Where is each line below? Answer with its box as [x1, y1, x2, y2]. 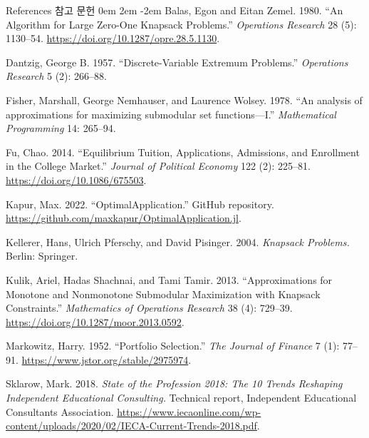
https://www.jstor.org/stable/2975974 [21, 352, 189, 367]
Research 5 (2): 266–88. [6, 68, 107, 83]
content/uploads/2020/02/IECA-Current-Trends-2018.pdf [6, 418, 257, 433]
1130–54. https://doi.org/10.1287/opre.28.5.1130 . [6, 31, 220, 46]
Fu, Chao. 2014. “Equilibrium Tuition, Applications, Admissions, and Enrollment [6, 144, 360, 159]
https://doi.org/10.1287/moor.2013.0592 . [6, 314, 184, 329]
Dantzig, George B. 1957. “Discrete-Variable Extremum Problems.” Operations [6, 54, 348, 69]
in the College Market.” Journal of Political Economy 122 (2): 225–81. [6, 158, 311, 173]
